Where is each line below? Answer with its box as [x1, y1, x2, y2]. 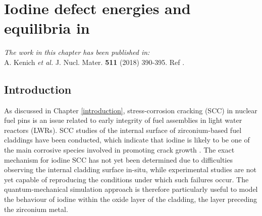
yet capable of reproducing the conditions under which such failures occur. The [4, 174, 249, 184]
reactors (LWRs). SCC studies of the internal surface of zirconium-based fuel [4, 124, 242, 135]
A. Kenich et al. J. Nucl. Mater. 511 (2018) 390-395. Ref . [4, 56, 185, 67]
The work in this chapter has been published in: [4, 47, 150, 57]
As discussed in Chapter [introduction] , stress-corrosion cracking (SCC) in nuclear [4, 105, 257, 115]
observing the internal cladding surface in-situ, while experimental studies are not [4, 164, 256, 175]
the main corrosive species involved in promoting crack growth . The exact [4, 145, 235, 155]
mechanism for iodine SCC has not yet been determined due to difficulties [4, 154, 233, 165]
